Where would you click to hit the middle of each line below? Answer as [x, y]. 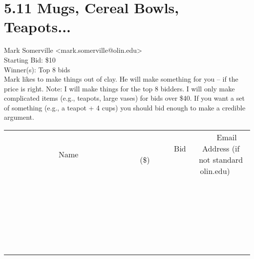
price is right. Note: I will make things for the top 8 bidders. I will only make [119, 88]
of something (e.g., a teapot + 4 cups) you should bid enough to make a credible [125, 107]
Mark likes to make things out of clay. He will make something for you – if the [121, 79]
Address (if [221, 149]
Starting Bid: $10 [30, 59]
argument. [19, 117]
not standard [221, 160]
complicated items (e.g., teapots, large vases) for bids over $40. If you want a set [124, 98]
